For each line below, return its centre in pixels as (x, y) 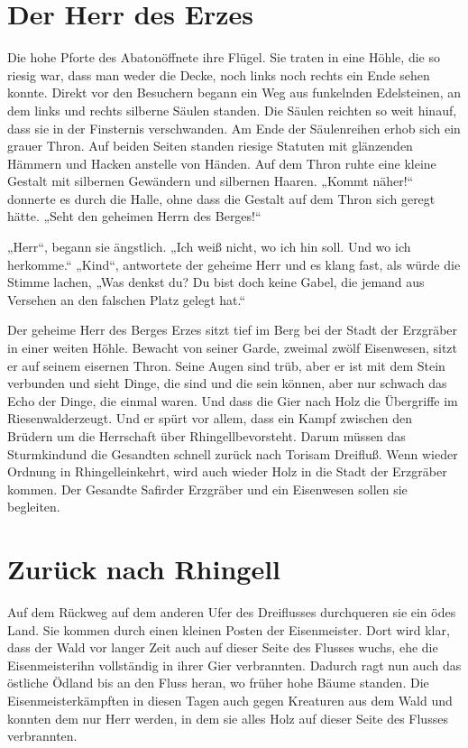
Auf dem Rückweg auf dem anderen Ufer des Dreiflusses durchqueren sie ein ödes (232, 612)
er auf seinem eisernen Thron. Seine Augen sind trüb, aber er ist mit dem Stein (226, 365)
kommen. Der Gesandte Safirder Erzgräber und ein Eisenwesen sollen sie (207, 489)
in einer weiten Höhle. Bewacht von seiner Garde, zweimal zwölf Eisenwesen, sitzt (232, 348)
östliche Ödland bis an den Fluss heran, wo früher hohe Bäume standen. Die (218, 683)
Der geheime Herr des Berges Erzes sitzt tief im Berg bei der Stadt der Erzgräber (233, 330)
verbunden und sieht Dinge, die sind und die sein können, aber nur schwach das (227, 383)
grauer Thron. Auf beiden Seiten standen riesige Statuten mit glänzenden (210, 146)
